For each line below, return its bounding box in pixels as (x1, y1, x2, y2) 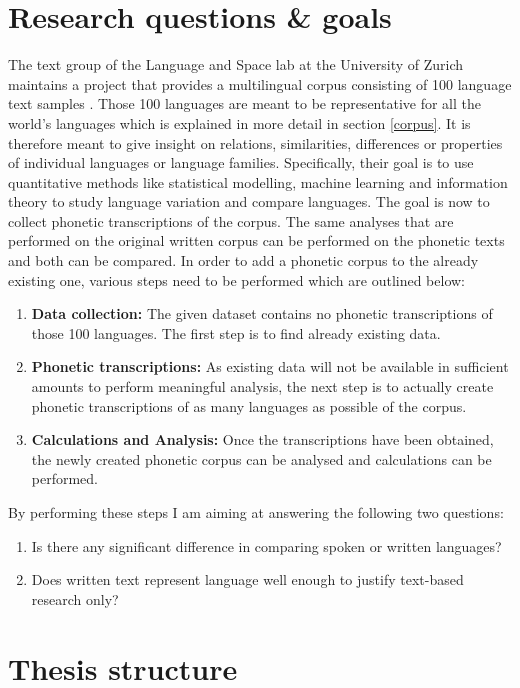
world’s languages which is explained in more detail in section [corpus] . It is (8, 112, 471, 133)
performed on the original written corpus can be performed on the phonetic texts (8, 230, 505, 251)
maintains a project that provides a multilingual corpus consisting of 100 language (8, 73, 512, 94)
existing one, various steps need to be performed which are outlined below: (8, 269, 466, 290)
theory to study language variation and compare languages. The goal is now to (8, 191, 490, 212)
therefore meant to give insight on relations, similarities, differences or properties (8, 132, 503, 153)
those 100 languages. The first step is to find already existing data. (31, 322, 441, 343)
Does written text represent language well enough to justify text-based (31, 569, 464, 590)
